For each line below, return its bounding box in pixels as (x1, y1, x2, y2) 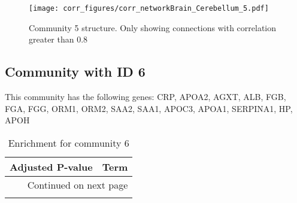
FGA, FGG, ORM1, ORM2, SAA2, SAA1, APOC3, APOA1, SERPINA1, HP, (5, 102, 293, 114)
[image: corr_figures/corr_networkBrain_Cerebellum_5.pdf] (29, 4, 269, 13)
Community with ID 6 (5, 62, 146, 81)
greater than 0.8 (29, 33, 88, 46)
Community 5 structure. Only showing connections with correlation (29, 21, 277, 34)
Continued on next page (27, 177, 128, 192)
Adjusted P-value (10, 159, 93, 174)
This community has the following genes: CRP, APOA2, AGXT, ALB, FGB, (5, 90, 286, 103)
